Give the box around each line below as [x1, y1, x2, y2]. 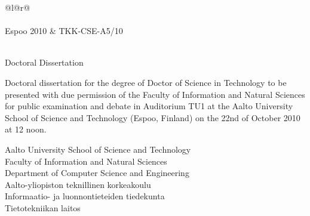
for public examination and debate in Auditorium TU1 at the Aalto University [5, 100, 293, 112]
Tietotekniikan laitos [5, 201, 81, 214]
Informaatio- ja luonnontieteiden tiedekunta [5, 190, 165, 202]
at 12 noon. [5, 123, 47, 135]
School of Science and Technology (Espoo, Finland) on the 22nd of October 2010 [5, 111, 300, 124]
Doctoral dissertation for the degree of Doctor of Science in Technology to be [5, 76, 287, 88]
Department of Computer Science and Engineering [5, 166, 189, 179]
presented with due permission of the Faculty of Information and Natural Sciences [5, 88, 305, 100]
